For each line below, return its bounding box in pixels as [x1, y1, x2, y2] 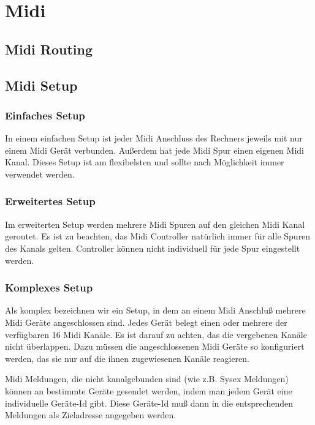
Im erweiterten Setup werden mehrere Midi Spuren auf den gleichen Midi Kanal [5, 217, 305, 230]
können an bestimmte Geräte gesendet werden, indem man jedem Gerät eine [5, 384, 292, 397]
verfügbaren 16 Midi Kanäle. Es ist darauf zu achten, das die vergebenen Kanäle [5, 328, 307, 340]
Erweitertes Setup [5, 194, 96, 209]
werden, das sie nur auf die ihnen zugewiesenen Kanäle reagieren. [5, 352, 249, 364]
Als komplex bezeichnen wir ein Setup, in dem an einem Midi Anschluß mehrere [5, 304, 306, 317]
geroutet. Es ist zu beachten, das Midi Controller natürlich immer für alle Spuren [5, 230, 311, 243]
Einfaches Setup [5, 107, 85, 122]
